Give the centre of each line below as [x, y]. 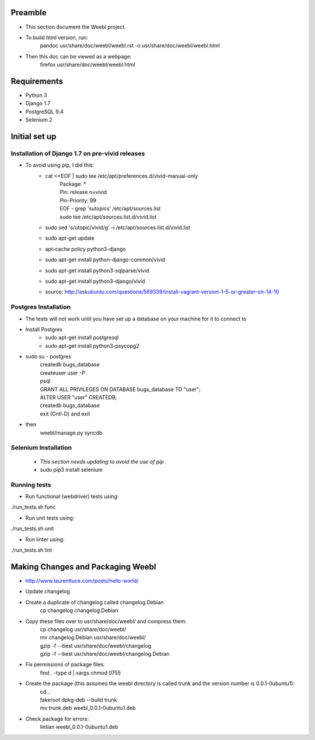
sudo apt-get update [70, 238]
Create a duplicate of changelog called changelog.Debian [94, 602]
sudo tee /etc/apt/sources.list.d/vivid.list [108, 217]
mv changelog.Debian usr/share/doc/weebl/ [93, 638]
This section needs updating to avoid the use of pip [102, 461]
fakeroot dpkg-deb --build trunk [78, 700]
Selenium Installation [41, 448]
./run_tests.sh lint [32, 550]
